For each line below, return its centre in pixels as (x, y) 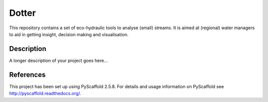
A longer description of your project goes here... (58, 60)
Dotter (23, 13)
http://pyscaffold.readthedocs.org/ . (45, 94)
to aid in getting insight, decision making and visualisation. (69, 34)
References (27, 75)
